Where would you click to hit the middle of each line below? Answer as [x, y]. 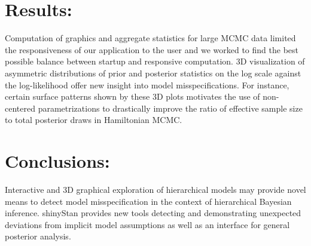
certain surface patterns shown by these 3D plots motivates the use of [132, 96]
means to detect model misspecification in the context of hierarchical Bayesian [148, 201]
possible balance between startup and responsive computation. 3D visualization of [155, 61]
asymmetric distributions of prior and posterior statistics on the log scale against [153, 73]
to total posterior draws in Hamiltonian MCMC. [94, 120]
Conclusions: [57, 161]
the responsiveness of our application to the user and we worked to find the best [152, 49]
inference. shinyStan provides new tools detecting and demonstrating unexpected [153, 213]
